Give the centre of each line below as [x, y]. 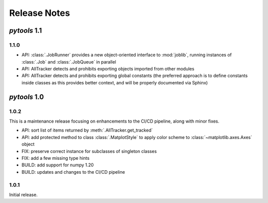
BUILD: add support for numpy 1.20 [58, 165]
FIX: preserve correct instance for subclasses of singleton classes [89, 151]
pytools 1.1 [26, 31]
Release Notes [40, 13]
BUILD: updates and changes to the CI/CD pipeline [73, 172]
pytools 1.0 [27, 97]
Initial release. [23, 195]
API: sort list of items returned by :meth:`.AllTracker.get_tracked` [87, 130]
